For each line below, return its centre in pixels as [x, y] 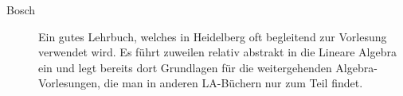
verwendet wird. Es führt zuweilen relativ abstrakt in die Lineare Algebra [218, 52]
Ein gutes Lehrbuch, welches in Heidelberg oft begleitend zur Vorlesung [213, 36]
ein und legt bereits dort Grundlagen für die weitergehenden [185, 67]
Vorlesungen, [69, 83]
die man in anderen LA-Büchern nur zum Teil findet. [233, 83]
